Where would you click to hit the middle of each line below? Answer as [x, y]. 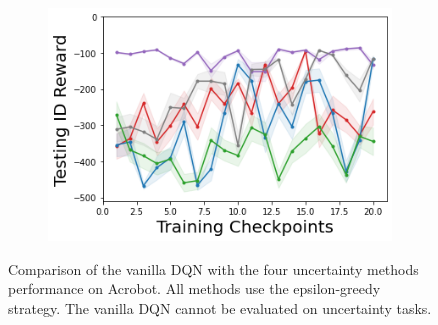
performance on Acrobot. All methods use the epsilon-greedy [194, 288]
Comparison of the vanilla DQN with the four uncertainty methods [213, 268]
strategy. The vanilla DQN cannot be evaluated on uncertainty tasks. [220, 307]
